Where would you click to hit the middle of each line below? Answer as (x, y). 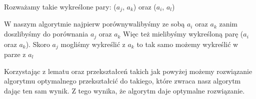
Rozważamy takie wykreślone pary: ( (60, 6)
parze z (15, 54)
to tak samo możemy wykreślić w (187, 44)
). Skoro (38, 44)
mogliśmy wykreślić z (93, 44)
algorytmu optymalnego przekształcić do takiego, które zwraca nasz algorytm (122, 81)
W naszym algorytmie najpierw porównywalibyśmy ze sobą (94, 24)
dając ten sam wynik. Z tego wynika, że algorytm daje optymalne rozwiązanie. (124, 90)
